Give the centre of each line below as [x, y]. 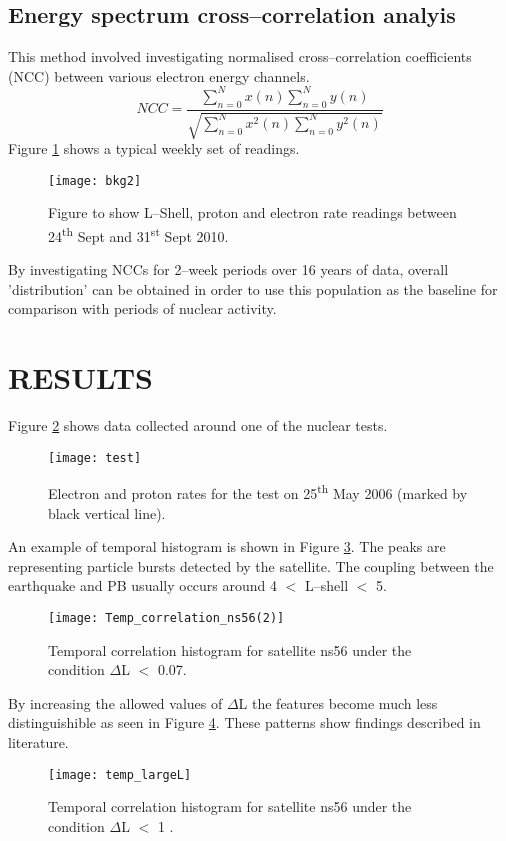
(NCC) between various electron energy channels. [159, 75]
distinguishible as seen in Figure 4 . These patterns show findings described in [244, 722]
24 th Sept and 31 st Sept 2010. [138, 234]
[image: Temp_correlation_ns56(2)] [166, 617]
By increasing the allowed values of [115, 702]
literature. [38, 742]
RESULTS [80, 377]
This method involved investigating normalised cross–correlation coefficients [240, 56]
